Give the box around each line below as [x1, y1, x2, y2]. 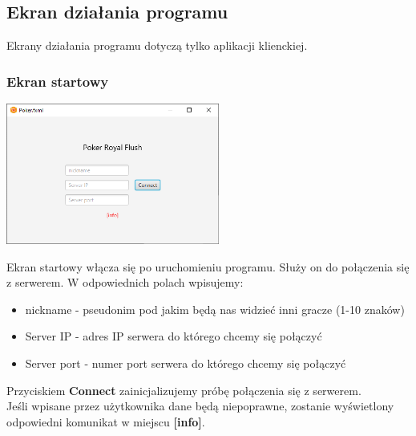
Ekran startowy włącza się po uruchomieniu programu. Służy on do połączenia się [6, 258, 410, 275]
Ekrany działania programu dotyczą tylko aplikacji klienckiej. [6, 37, 308, 54]
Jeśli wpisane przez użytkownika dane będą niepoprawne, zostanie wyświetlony [6, 397, 394, 414]
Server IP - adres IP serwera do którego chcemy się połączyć [25, 328, 322, 344]
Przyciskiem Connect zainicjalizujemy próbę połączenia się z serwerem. [6, 381, 361, 398]
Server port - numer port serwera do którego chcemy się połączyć [25, 354, 346, 371]
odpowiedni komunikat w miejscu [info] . [6, 413, 205, 430]
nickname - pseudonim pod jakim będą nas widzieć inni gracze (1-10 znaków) [25, 300, 405, 317]
